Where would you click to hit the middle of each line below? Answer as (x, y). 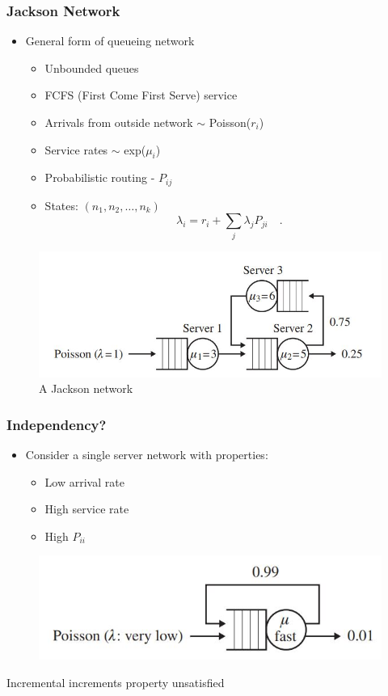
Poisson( (230, 122)
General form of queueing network (110, 41)
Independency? (57, 424)
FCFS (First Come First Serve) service (141, 95)
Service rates (76, 149)
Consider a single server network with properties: (147, 454)
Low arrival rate (84, 481)
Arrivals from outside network (119, 122)
